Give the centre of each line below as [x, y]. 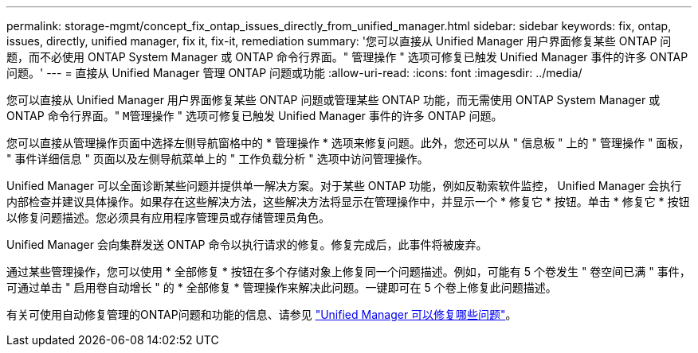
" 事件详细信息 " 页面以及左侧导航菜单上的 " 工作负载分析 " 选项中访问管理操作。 [218, 159]
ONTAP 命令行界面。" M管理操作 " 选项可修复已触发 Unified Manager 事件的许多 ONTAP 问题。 [255, 116]
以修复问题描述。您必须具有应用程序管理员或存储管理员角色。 [168, 217]
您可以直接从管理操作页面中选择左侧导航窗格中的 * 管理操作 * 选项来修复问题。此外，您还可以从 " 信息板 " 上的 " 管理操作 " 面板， [348, 143]
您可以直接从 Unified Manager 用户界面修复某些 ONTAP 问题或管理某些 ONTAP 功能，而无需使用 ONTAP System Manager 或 [333, 100]
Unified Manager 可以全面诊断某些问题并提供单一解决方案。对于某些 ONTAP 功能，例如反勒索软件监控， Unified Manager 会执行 [344, 186]
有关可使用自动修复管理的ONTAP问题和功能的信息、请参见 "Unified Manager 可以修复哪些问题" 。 [262, 314]
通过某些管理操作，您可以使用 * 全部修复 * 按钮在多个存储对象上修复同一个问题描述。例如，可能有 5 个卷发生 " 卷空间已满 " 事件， [349, 272]
